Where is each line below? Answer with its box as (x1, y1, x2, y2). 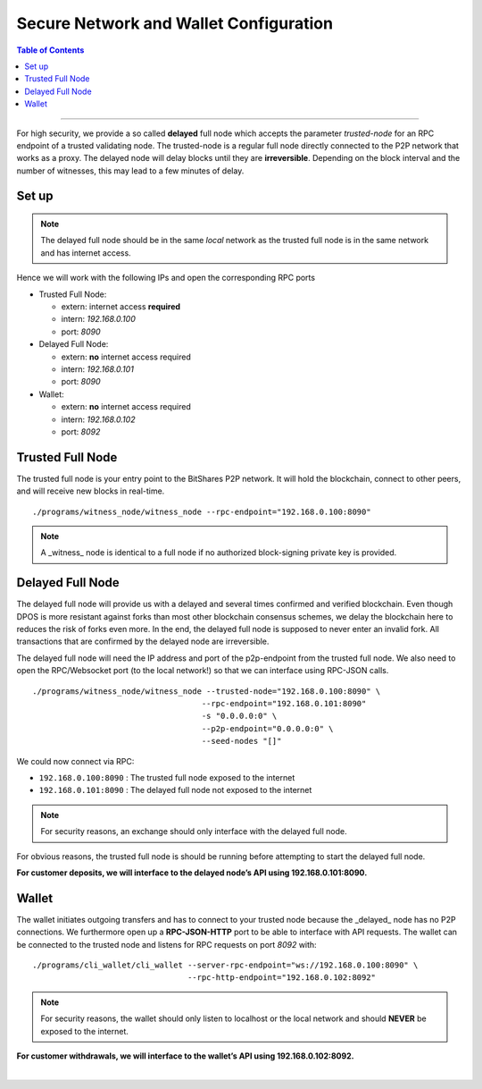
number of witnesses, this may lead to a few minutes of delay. (16, 165, 245, 176)
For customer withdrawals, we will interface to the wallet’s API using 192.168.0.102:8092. (16, 1051, 354, 1061)
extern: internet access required (61, 301, 181, 312)
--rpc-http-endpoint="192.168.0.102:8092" (187, 973, 377, 983)
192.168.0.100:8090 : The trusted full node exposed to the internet (38, 772, 295, 782)
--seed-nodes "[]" (201, 736, 282, 747)
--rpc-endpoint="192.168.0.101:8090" (201, 698, 367, 709)
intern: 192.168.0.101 (61, 363, 134, 375)
